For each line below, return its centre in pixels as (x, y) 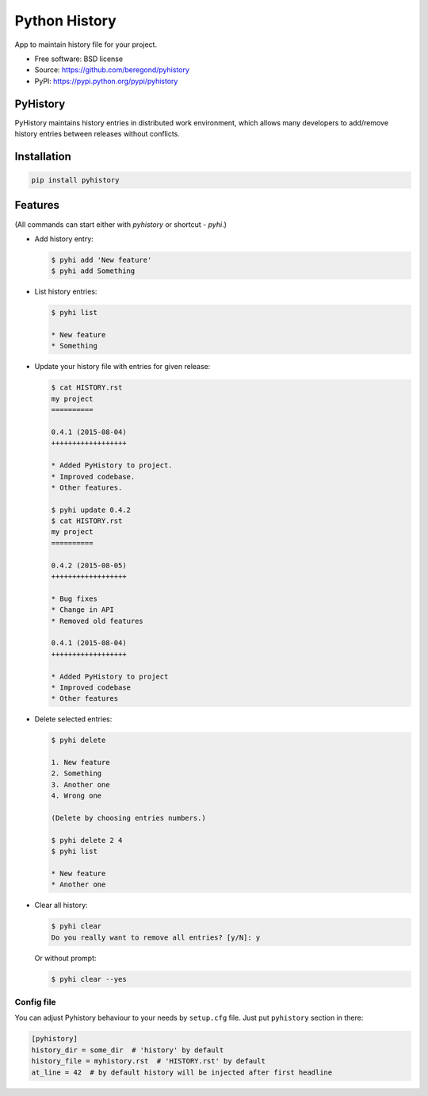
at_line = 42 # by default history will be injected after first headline (182, 1072)
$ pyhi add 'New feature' (101, 260)
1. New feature (80, 763)
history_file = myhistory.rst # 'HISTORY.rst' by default (148, 1061)
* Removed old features (97, 621)
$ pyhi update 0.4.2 (91, 510)
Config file (35, 1002)
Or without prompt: (65, 958)
